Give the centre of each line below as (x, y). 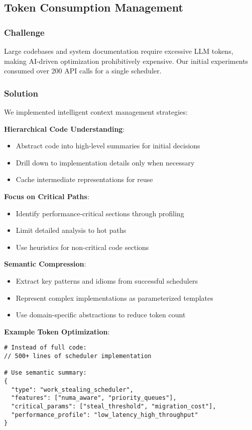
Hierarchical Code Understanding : (65, 128)
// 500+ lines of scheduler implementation (78, 356)
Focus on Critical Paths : (47, 196)
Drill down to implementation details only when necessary (105, 162)
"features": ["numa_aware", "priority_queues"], (94, 398)
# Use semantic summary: (45, 373)
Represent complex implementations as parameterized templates (114, 297)
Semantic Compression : (45, 264)
